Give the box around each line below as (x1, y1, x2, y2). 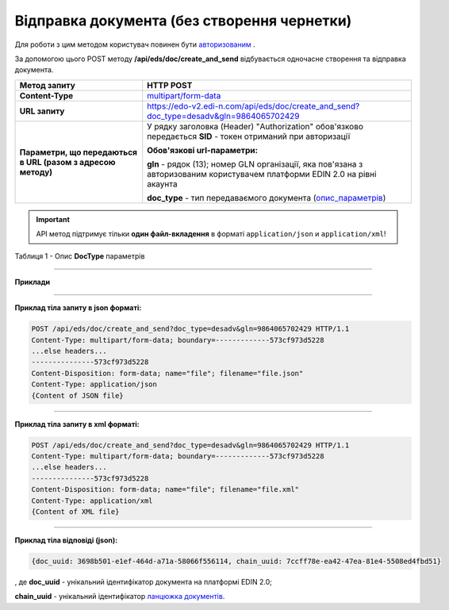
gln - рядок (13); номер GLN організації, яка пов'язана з (147, 159, 363, 170)
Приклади (14, 277, 51, 286)
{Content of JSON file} (31, 391, 125, 400)
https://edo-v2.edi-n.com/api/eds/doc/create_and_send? (147, 100, 360, 111)
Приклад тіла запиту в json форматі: (14, 303, 142, 313)
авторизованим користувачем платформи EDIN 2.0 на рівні (147, 168, 377, 179)
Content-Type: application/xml (31, 496, 154, 505)
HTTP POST (147, 79, 193, 90)
